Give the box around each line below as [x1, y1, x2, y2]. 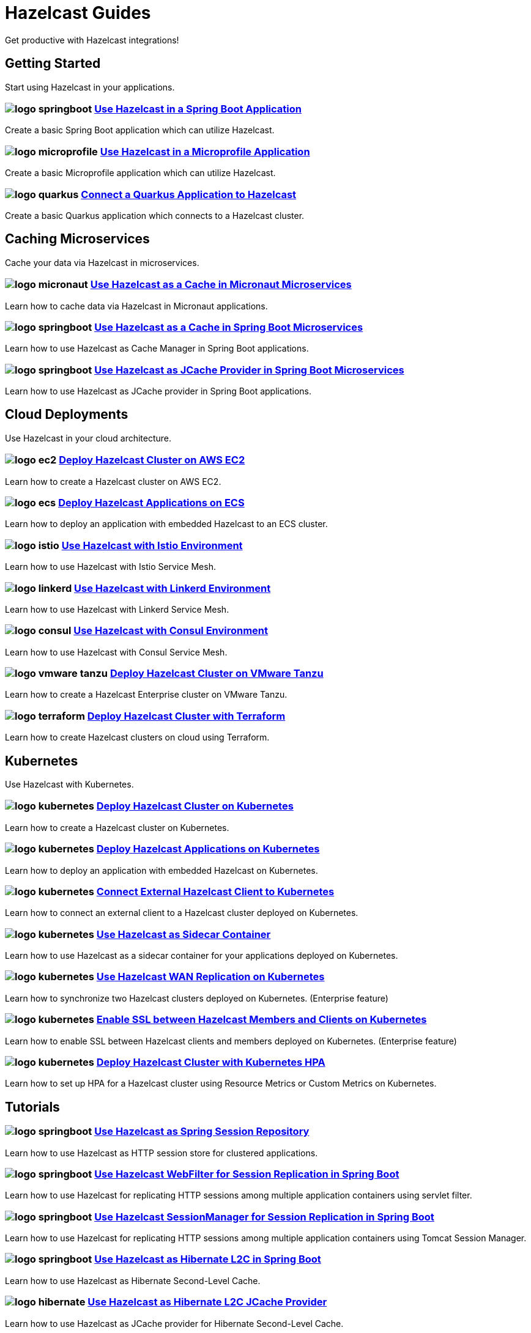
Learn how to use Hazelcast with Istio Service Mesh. [5, 561, 216, 572]
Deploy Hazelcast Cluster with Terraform [87, 709, 286, 722]
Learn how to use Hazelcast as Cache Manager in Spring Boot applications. [5, 343, 309, 354]
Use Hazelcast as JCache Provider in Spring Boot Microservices [94, 363, 404, 376]
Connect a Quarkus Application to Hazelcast [81, 188, 297, 201]
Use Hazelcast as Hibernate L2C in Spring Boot [94, 1253, 321, 1266]
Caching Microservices [5, 231, 150, 247]
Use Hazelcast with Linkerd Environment [74, 582, 271, 594]
